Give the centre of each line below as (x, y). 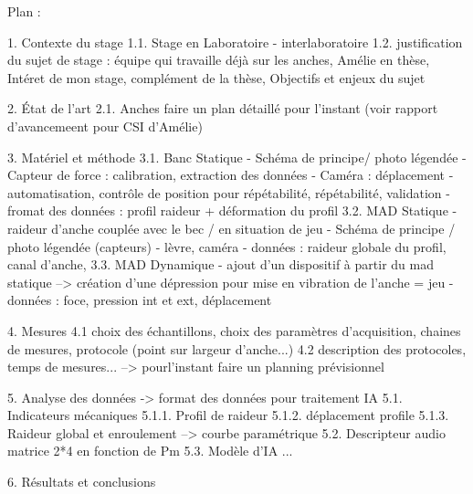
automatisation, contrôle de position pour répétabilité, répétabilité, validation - (229, 192)
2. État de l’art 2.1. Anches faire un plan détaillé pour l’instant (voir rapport (223, 108)
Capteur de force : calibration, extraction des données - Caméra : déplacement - (231, 175)
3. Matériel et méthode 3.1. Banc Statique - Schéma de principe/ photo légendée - (237, 157)
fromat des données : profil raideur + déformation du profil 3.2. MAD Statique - (232, 210)
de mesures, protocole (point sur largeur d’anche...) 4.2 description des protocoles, (237, 348)
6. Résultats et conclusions (82, 482)
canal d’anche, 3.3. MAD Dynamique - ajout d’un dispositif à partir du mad (221, 264)
